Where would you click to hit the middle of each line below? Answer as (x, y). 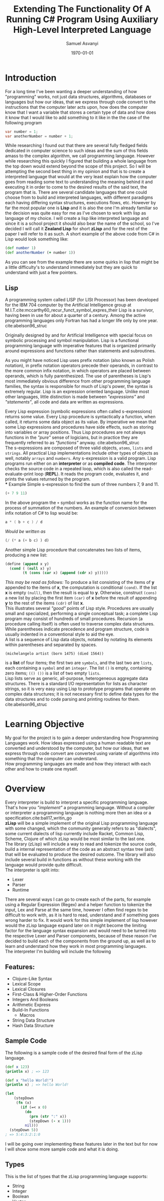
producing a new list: (26, 555)
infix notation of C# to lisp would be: (42, 513)
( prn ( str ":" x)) (48, 1116)
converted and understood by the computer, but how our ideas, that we (77, 748)
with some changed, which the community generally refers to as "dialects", (81, 828)
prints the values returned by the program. (48, 479)
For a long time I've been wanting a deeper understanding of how (71, 91)
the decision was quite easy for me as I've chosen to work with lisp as (76, 213)
